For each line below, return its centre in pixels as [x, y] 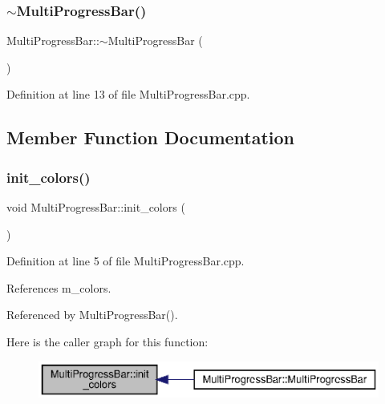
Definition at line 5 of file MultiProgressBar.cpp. [126, 261]
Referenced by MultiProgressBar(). [92, 315]
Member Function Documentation [151, 137]
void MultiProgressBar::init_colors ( [96, 207]
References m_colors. [59, 287]
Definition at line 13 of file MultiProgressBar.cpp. [128, 94]
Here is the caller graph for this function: [107, 341]
